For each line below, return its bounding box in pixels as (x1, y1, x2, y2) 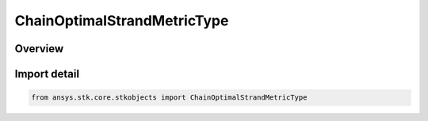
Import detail (14, 67, 79, 81)
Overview (14, 42, 64, 55)
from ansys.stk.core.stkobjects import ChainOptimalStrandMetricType (31, 93, 308, 102)
